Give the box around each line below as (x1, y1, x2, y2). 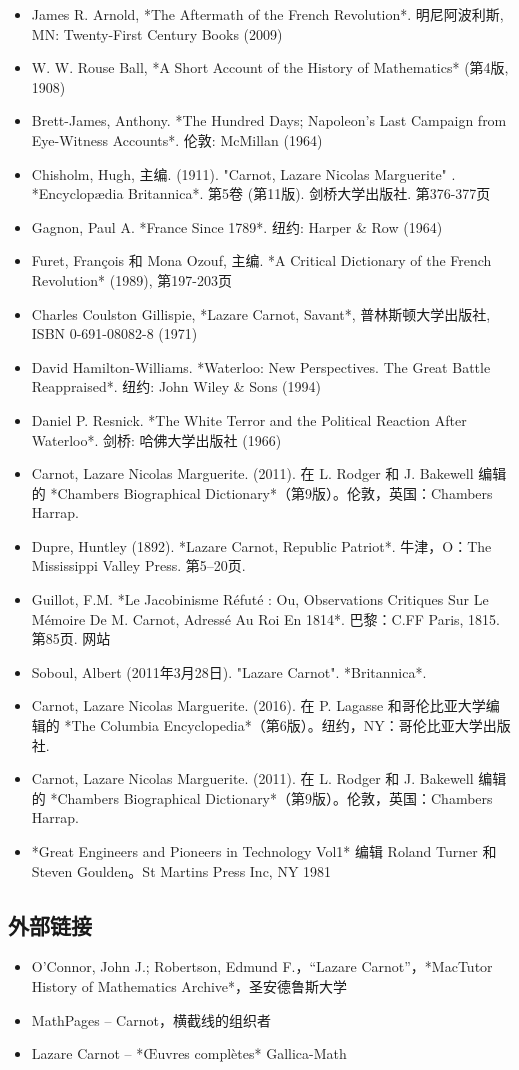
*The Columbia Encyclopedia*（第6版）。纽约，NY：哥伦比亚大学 (64, 715, 483, 736)
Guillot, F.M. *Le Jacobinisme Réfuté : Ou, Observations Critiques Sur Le (31, 589, 489, 610)
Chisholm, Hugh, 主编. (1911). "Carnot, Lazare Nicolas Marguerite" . (31, 163, 456, 184)
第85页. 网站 (31, 628, 111, 649)
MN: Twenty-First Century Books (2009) (31, 23, 283, 44)
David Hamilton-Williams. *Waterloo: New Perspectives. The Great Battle (31, 356, 491, 377)
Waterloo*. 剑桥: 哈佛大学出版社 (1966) (31, 429, 282, 450)
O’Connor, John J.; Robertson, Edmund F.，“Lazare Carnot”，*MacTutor (31, 956, 493, 977)
